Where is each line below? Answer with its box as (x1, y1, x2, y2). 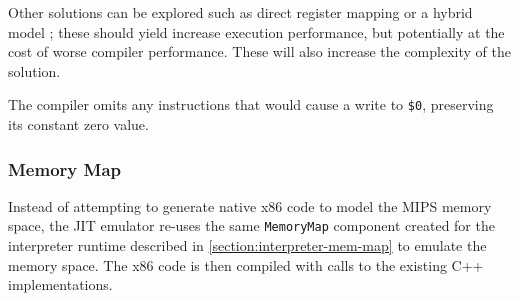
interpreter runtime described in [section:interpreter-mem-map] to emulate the (8, 235, 487, 256)
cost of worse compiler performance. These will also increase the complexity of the (8, 41, 511, 62)
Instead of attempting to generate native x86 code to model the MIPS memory (8, 195, 492, 216)
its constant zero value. (8, 114, 149, 135)
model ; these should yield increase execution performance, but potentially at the (8, 21, 505, 42)
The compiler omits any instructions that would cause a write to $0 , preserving (8, 94, 494, 115)
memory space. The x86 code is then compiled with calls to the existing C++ (8, 254, 484, 275)
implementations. (8, 274, 113, 295)
